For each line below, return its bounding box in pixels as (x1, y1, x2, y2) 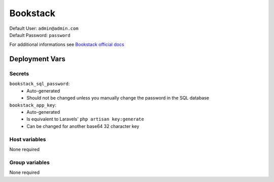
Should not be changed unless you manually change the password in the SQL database (26, 95, 210, 101)
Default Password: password (9, 32, 71, 38)
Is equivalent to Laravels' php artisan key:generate (26, 116, 144, 122)
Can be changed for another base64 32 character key (26, 123, 140, 129)
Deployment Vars (9, 55, 66, 63)
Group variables (9, 159, 50, 166)
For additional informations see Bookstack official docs (9, 41, 124, 48)
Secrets (9, 70, 29, 77)
